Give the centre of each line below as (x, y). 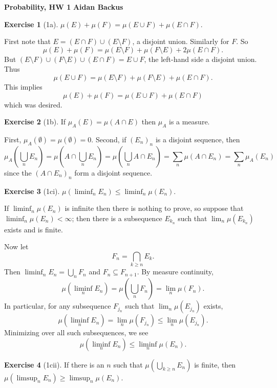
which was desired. (33, 104)
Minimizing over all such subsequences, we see (76, 332)
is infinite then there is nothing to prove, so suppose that (154, 208)
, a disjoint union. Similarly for (181, 41)
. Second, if (109, 139)
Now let (16, 246)
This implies (23, 86)
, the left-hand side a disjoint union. (200, 59)
